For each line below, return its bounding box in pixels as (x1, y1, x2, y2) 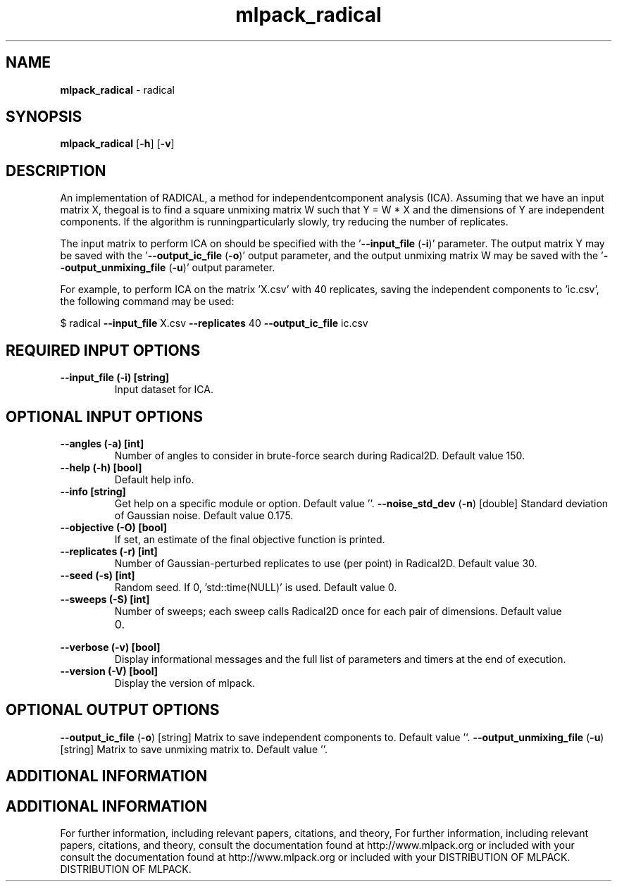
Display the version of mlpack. (114, 676, 255, 689)
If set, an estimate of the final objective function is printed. (114, 533, 385, 545)
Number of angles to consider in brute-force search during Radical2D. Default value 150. (114, 449, 525, 461)
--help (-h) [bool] (60, 461, 142, 473)
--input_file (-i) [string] (60, 371, 170, 384)
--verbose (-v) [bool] (60, 640, 161, 653)
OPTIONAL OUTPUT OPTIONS (6, 701, 220, 719)
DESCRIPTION (6, 161, 106, 180)
